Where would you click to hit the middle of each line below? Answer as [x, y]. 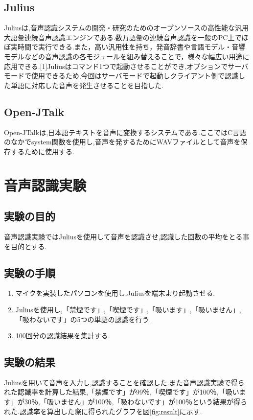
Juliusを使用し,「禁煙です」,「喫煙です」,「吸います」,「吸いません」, [128, 309]
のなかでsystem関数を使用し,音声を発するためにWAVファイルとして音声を [122, 142]
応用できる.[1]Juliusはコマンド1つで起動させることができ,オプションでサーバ [126, 66]
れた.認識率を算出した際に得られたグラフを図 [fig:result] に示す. [103, 411]
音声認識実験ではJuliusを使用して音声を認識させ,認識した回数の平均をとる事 [127, 236]
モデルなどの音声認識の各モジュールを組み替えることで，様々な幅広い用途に [127, 56]
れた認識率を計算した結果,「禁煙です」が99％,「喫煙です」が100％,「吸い [122, 392]
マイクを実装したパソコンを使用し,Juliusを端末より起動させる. [115, 293]
